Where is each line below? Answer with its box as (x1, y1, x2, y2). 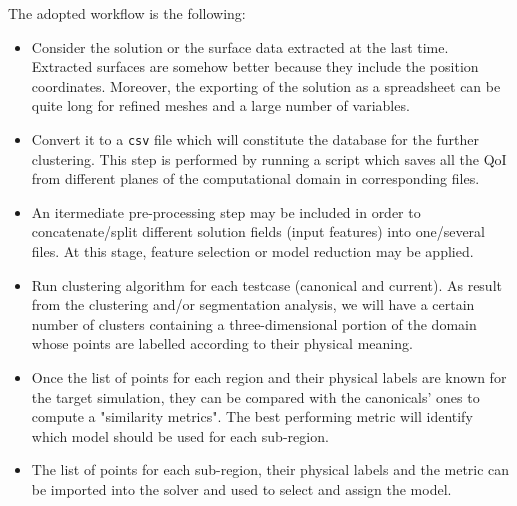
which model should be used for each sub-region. (31, 425, 329, 446)
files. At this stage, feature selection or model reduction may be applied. (31, 241, 474, 261)
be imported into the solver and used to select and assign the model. (31, 478, 452, 499)
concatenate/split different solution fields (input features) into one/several (31, 221, 485, 242)
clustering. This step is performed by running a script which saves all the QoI (31, 148, 507, 169)
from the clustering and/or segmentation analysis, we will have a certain (31, 294, 475, 315)
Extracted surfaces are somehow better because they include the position (31, 56, 479, 77)
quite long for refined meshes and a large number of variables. (31, 95, 410, 116)
